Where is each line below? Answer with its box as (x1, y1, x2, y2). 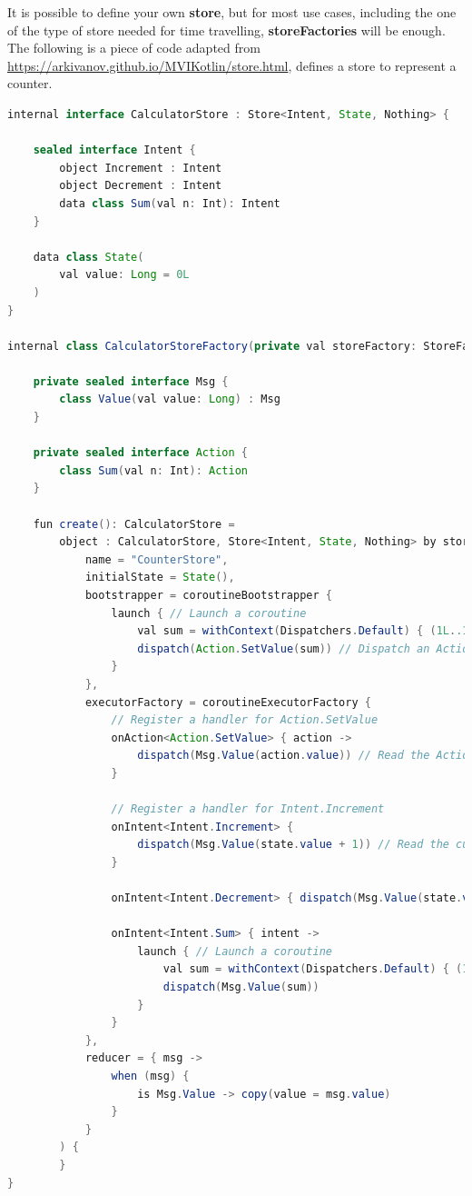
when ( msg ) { (111, 1070, 190, 1083)
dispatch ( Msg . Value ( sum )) (162, 981, 320, 994)
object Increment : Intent (59, 161, 222, 174)
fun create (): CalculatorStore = (33, 517, 235, 531)
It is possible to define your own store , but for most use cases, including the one (7, 3, 457, 21)
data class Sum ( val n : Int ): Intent (59, 196, 280, 210)
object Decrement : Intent (59, 179, 222, 193)
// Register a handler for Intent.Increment (111, 802, 385, 816)
